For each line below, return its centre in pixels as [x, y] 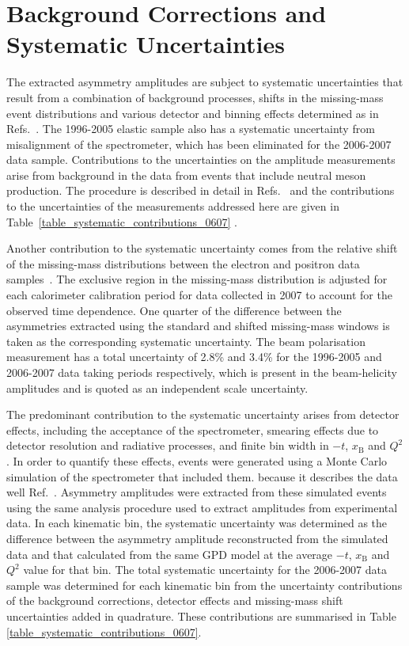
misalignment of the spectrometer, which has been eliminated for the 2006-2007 [199, 144]
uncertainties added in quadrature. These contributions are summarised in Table [201, 616]
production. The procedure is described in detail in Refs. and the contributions [201, 190]
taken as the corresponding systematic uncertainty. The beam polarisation [186, 341]
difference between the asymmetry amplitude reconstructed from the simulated [197, 538]
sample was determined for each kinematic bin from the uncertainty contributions [204, 585]
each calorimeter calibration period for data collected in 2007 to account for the [199, 295]
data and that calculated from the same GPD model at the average [170, 554]
